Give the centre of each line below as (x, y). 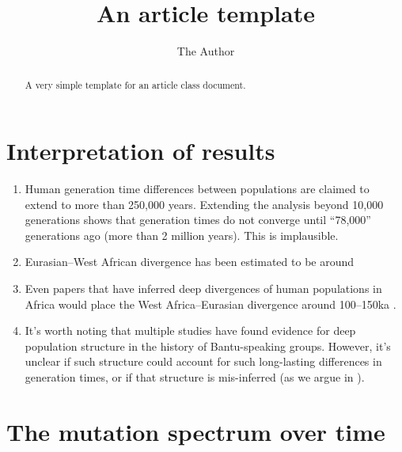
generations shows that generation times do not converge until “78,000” (198, 220)
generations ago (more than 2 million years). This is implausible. (182, 235)
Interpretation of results (141, 151)
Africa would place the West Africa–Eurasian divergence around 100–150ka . (210, 304)
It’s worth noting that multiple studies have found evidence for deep (190, 330)
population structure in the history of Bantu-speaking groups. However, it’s (208, 346)
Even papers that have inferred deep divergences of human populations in (203, 289)
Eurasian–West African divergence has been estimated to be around (190, 262)
